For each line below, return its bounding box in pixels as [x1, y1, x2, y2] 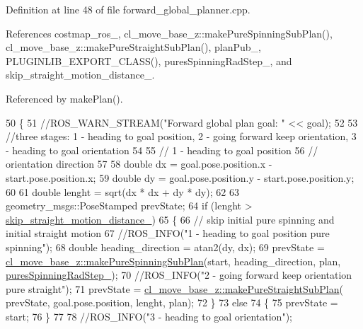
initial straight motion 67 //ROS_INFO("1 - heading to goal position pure [6, 226, 330, 241]
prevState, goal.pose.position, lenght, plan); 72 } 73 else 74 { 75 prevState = [6, 295, 338, 310]
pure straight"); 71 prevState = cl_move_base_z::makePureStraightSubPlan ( [6, 281, 343, 296]
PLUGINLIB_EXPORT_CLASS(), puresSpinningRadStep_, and [6, 53, 292, 68]
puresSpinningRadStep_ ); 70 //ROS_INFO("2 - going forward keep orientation [6, 267, 352, 282]
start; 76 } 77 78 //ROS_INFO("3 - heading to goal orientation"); [6, 308, 292, 323]
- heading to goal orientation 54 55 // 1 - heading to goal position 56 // [6, 142, 318, 157]
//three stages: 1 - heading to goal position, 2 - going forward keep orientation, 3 [6, 129, 357, 144]
